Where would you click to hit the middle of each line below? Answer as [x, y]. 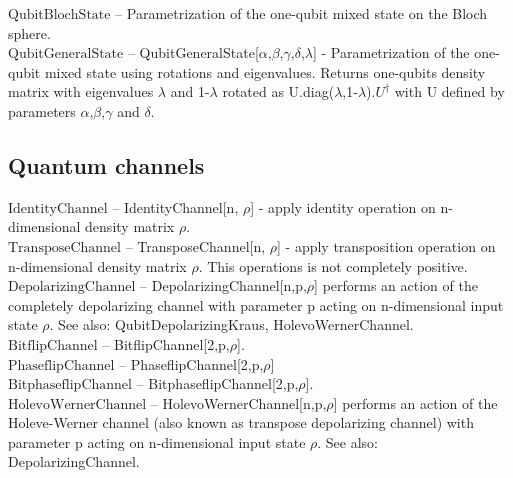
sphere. [29, 32]
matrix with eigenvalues [81, 91]
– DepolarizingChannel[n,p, [223, 285]
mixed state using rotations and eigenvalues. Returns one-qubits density [265, 71]
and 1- [190, 91]
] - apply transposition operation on [386, 245]
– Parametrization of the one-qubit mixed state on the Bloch [301, 13]
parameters [42, 110]
